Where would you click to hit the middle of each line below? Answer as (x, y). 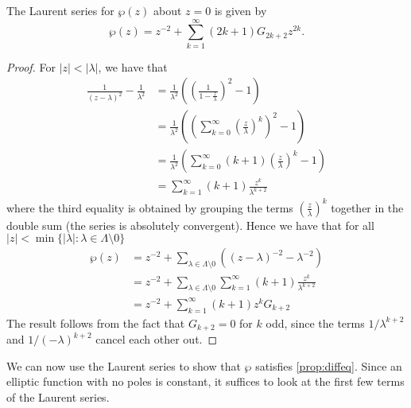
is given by (240, 10)
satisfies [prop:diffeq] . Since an (329, 365)
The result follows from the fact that (96, 323)
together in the (367, 207)
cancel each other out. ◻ (157, 339)
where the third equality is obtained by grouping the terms (150, 207)
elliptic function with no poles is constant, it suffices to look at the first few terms (205, 381)
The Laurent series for (60, 10)
